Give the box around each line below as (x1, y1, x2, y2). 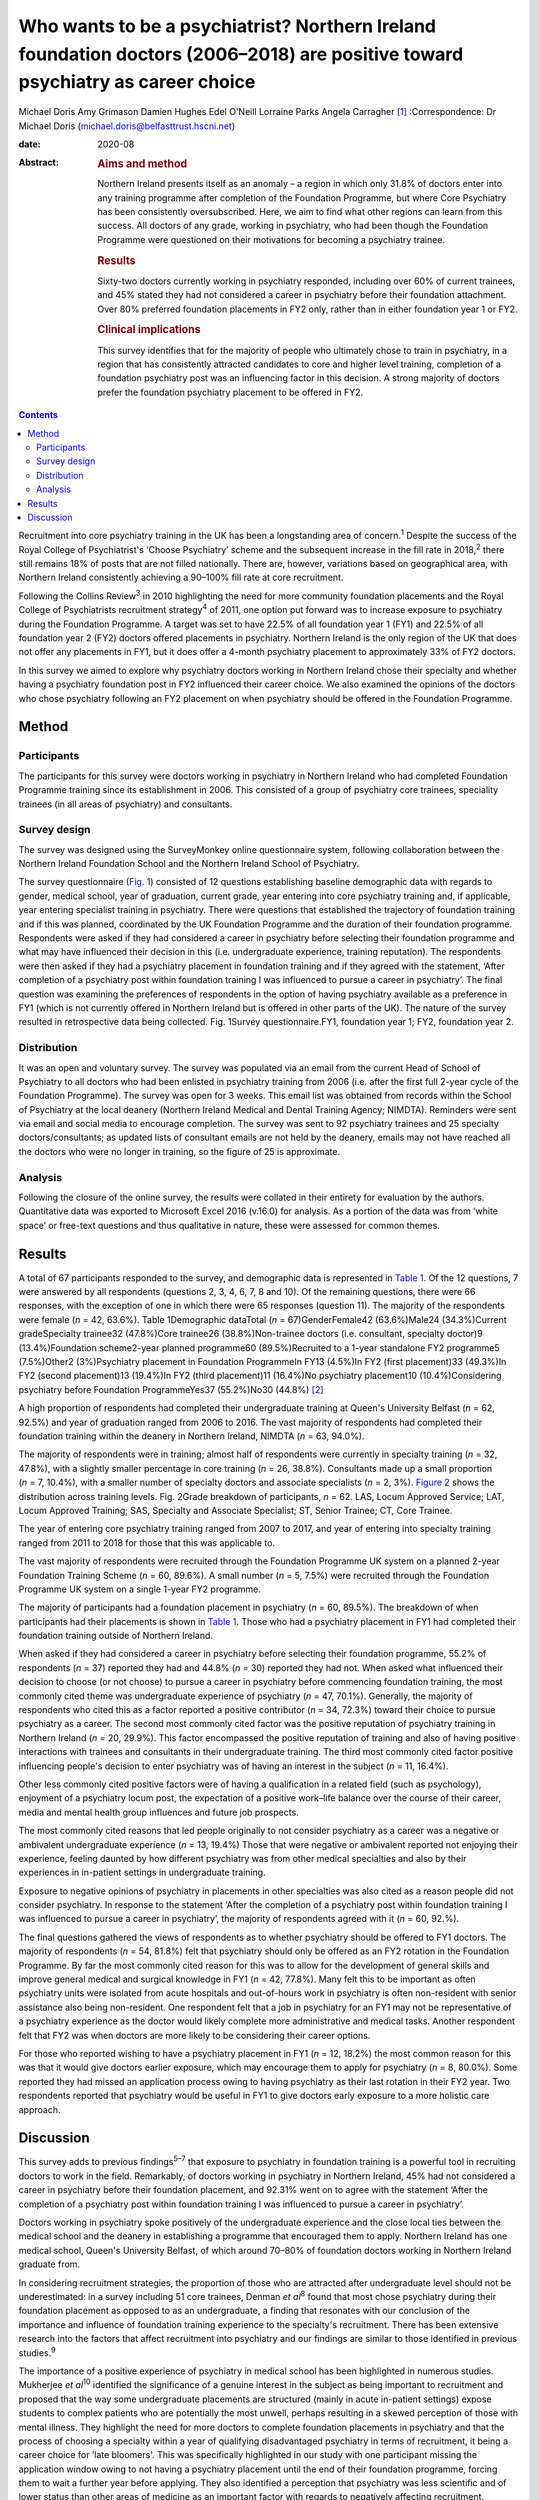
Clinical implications (97, 323, 201, 337)
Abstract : (18, 156, 59, 169)
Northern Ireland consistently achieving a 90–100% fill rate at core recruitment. (18, 571, 344, 584)
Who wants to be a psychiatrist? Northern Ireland (18, 15, 437, 37)
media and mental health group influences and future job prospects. (18, 1806, 299, 1818)
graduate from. (18, 2258, 80, 2270)
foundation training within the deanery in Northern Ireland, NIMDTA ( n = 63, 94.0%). (18, 1430, 365, 1442)
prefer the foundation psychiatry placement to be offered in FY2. (97, 386, 364, 398)
